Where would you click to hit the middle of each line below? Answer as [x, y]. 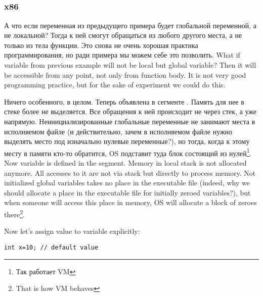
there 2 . [14, 213]
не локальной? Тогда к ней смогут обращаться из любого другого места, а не [123, 35]
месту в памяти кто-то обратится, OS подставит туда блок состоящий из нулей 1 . [128, 152]
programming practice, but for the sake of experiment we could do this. [115, 85]
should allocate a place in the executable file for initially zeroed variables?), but [127, 192]
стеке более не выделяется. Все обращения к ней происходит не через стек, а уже [130, 111]
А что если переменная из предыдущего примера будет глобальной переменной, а [130, 25]
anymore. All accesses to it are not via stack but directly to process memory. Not [130, 172]
